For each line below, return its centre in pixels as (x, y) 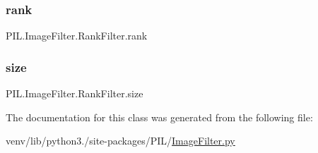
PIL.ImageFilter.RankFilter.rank (77, 36)
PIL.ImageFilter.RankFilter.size (75, 93)
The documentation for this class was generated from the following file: (159, 117)
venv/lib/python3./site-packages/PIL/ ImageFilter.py (120, 141)
